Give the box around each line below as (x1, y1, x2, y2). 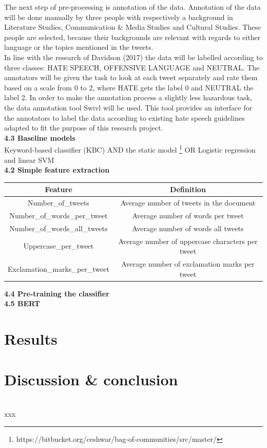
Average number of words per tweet (132, 210, 244, 220)
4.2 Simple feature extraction (4, 164, 110, 175)
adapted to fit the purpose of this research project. (4, 122, 163, 133)
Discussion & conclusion (4, 368, 178, 389)
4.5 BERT (4, 298, 40, 309)
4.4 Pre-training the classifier (4, 288, 109, 298)
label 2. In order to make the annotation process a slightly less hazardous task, (4, 92, 252, 103)
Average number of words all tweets (132, 222, 244, 233)
